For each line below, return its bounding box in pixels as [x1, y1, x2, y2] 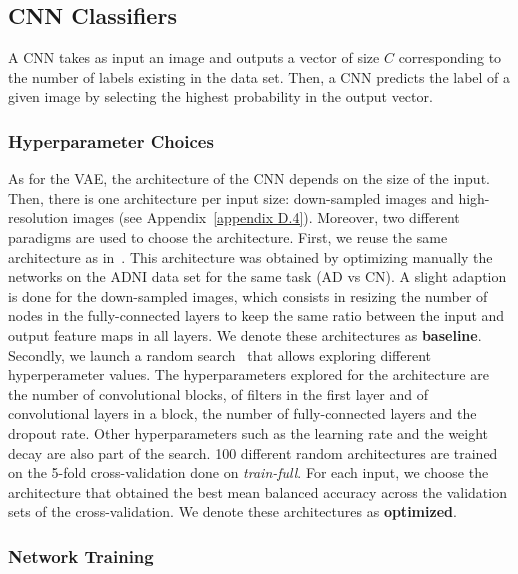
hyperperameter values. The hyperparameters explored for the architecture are [8, 364, 489, 385]
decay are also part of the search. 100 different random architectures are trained [8, 442, 498, 463]
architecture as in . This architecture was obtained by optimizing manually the [8, 246, 493, 267]
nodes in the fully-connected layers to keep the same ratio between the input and [8, 305, 505, 326]
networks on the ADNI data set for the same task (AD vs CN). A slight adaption [8, 266, 507, 287]
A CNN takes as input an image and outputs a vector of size [8, 47, 380, 68]
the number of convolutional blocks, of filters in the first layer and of [8, 383, 429, 404]
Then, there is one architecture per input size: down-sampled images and [8, 187, 454, 208]
